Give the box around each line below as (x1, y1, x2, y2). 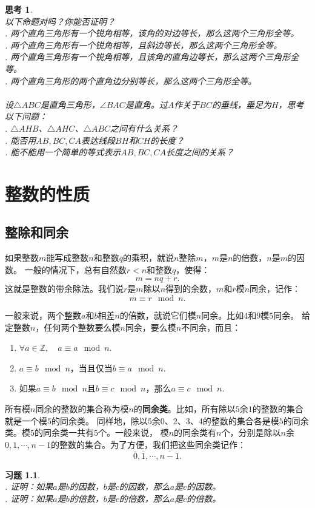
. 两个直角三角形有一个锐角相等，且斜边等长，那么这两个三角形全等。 (5, 38, 282, 51)
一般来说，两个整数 (5, 309, 81, 322)
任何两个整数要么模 (44, 320, 121, 333)
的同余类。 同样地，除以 (51, 414, 148, 427)
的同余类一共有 (35, 426, 94, 439)
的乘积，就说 (122, 251, 174, 264)
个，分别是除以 (221, 426, 281, 439)
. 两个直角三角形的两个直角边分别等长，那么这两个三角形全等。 (5, 74, 257, 87)
